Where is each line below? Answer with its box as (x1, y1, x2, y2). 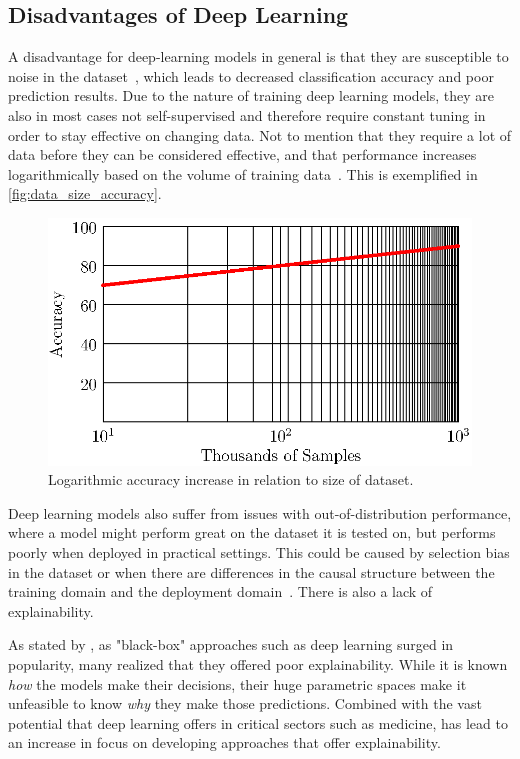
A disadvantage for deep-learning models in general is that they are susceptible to (8, 46, 509, 67)
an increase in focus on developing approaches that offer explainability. (8, 732, 441, 753)
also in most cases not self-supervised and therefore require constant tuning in (8, 104, 486, 125)
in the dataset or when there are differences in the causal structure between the (8, 561, 495, 582)
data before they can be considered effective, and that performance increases (8, 144, 477, 165)
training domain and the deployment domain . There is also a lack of (8, 581, 433, 602)
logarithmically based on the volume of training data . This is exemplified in (8, 163, 478, 184)
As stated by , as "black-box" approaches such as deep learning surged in (8, 634, 454, 655)
